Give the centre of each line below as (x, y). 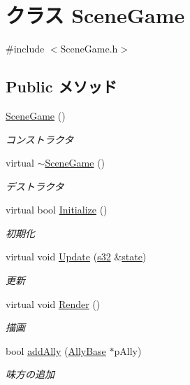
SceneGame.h (89, 49)
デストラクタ (35, 186)
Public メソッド (61, 86)
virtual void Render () (53, 303)
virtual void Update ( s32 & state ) (76, 257)
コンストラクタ (40, 139)
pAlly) (128, 350)
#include (25, 49)
